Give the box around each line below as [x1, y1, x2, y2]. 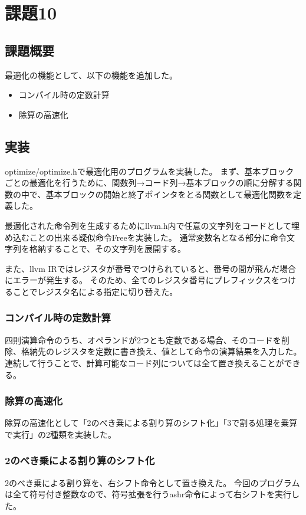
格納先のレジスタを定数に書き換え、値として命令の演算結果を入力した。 [21, 345, 302, 357]
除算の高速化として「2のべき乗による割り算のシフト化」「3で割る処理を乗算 [5, 416, 298, 429]
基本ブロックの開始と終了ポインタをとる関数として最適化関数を [45, 188, 294, 200]
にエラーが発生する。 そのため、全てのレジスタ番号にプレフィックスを [5, 274, 279, 286]
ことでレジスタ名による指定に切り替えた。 [12, 285, 178, 297]
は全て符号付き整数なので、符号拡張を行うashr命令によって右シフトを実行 [5, 488, 292, 500]
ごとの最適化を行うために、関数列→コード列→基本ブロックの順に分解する [5, 176, 294, 189]
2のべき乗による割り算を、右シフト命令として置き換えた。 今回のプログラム [5, 476, 300, 488]
